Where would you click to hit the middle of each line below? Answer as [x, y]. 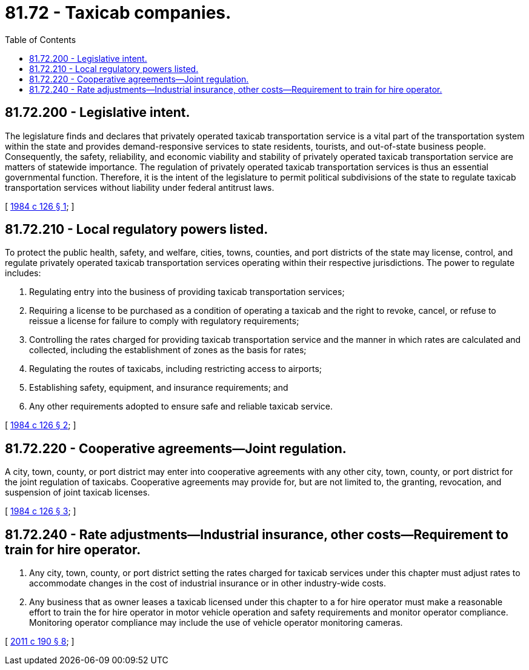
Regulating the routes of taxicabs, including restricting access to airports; [176, 369]
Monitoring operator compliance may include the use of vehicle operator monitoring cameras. [216, 623]
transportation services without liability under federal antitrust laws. [140, 187]
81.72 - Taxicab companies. [118, 13]
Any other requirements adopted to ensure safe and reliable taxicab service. [181, 406]
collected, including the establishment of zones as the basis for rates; [168, 350]
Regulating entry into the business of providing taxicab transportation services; [187, 292]
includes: [23, 273]
